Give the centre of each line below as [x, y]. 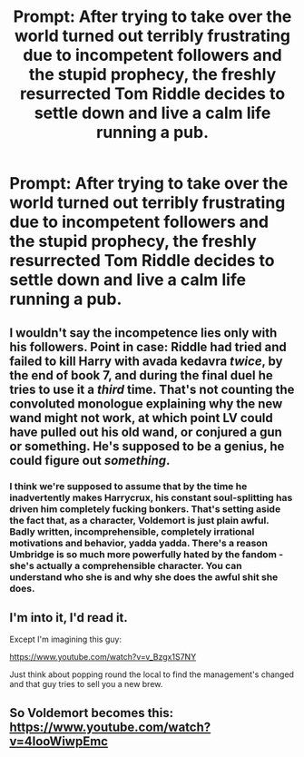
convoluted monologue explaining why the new [146, 403]
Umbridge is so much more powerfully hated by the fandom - [147, 554]
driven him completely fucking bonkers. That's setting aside [145, 508]
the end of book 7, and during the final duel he [142, 375]
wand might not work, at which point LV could [142, 418]
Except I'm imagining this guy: [66, 639]
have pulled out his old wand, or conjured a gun [146, 432]
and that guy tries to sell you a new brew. [86, 684]
